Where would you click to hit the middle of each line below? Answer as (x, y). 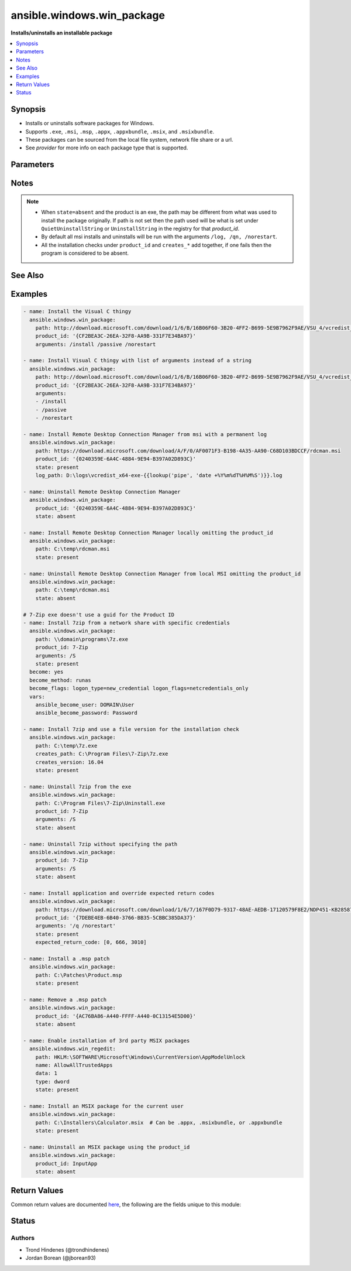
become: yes (47, 672)
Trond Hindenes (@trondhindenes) (67, 1249)
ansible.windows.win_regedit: (73, 1049)
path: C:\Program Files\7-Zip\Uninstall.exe (100, 803)
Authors (23, 1238)
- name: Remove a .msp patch (65, 999)
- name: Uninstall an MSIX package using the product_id (106, 1147)
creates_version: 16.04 (69, 762)
